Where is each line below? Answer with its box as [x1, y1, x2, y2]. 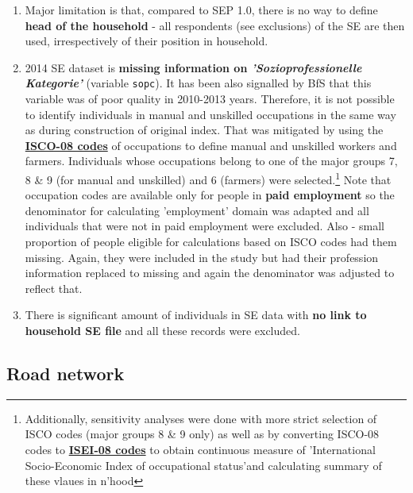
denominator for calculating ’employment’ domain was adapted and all [25, 202, 369, 218]
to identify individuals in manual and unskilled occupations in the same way [25, 106, 396, 122]
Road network [6, 360, 125, 385]
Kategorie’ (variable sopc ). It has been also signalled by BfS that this [25, 75, 372, 91]
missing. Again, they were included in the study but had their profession [25, 248, 379, 265]
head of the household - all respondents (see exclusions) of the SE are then [25, 17, 405, 33]
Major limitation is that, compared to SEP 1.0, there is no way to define [25, 2, 378, 17]
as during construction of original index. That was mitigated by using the [25, 121, 384, 138]
